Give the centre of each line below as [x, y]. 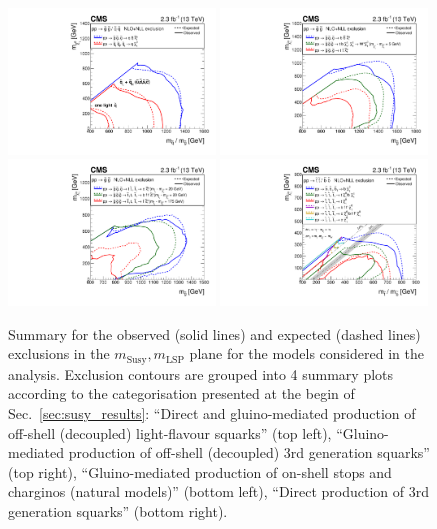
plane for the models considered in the [306, 353]
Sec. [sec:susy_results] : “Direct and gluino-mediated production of [212, 413]
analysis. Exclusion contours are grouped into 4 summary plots [201, 373]
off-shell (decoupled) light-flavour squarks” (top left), [170, 432]
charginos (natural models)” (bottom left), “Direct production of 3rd [218, 491]
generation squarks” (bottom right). [118, 511]
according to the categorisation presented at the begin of [181, 393]
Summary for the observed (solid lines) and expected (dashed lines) [214, 333]
